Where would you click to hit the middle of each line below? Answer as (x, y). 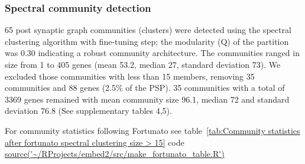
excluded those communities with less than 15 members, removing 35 (130, 76)
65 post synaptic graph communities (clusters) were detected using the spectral (148, 30)
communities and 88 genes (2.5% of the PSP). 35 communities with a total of (145, 88)
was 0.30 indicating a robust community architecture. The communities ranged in (152, 53)
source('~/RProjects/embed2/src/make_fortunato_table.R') (115, 154)
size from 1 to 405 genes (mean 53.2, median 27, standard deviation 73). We (143, 64)
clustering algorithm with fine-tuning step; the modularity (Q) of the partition (147, 41)
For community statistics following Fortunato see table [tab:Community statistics (152, 130)
